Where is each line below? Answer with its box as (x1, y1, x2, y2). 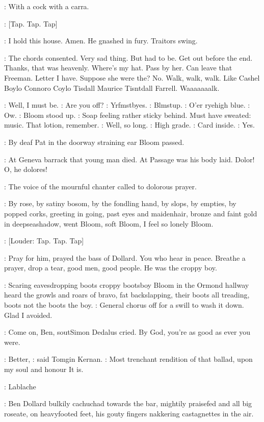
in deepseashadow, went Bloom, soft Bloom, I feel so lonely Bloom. (4, 218, 214, 229)
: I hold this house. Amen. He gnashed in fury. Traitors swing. (4, 35, 198, 46)
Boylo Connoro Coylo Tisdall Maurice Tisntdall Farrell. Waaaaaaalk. (4, 82, 220, 93)
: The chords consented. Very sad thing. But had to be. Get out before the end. (4, 52, 253, 63)
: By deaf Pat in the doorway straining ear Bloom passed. (4, 136, 184, 147)
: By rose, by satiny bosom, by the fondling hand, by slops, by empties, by (4, 198, 236, 209)
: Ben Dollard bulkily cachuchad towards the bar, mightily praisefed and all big (4, 398, 252, 409)
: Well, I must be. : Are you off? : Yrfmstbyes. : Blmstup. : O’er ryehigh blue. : (4, 100, 250, 110)
